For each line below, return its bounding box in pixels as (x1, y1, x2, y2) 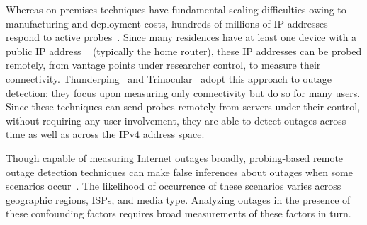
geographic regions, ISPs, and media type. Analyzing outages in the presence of (6, 192, 351, 207)
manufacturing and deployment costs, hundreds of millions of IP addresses (6, 16, 328, 30)
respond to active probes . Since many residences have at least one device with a (6, 30, 357, 45)
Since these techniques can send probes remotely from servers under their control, (6, 99, 361, 114)
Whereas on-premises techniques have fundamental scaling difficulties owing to (6, 2, 346, 16)
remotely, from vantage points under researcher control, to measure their (6, 57, 321, 72)
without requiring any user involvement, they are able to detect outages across (6, 112, 346, 127)
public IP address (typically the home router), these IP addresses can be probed (6, 43, 362, 58)
